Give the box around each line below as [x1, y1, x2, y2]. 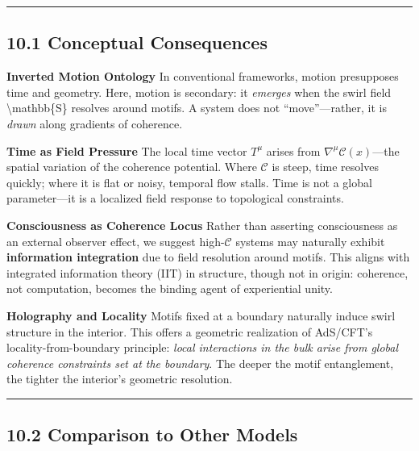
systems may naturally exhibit [235, 232, 385, 249]
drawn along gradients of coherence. [6, 115, 183, 132]
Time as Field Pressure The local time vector [6, 142, 247, 159]
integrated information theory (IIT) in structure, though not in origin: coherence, [6, 264, 409, 281]
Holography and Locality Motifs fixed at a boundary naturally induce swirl [6, 307, 396, 324]
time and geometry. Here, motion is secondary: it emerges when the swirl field [6, 83, 392, 100]
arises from [266, 142, 321, 159]
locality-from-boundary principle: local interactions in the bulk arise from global [6, 339, 399, 356]
